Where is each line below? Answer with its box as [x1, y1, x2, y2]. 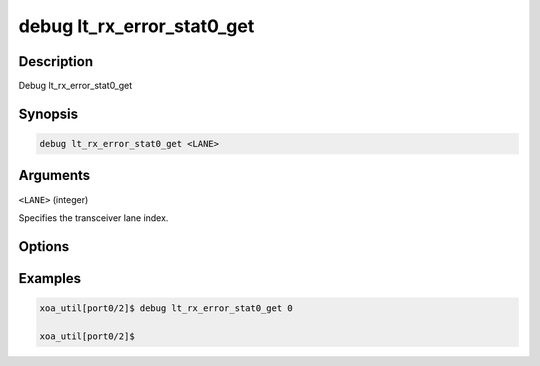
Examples [18, 270, 82, 287]
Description [18, 53, 94, 70]
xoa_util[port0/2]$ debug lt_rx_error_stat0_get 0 [39, 302, 294, 314]
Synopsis [18, 105, 79, 122]
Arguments [18, 167, 91, 184]
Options [18, 238, 70, 255]
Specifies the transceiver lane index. [18, 211, 169, 224]
